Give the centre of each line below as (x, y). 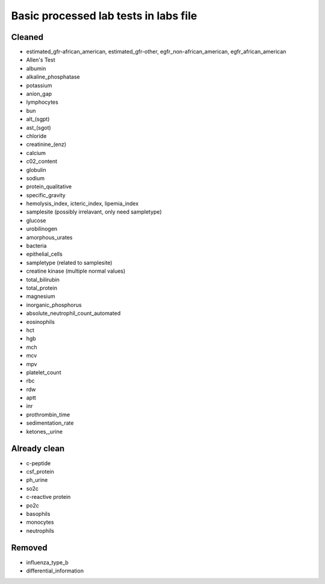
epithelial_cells (44, 254)
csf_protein (40, 471)
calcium (36, 153)
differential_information (55, 571)
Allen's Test (41, 60)
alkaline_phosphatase (53, 77)
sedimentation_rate (50, 423)
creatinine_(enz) (46, 144)
